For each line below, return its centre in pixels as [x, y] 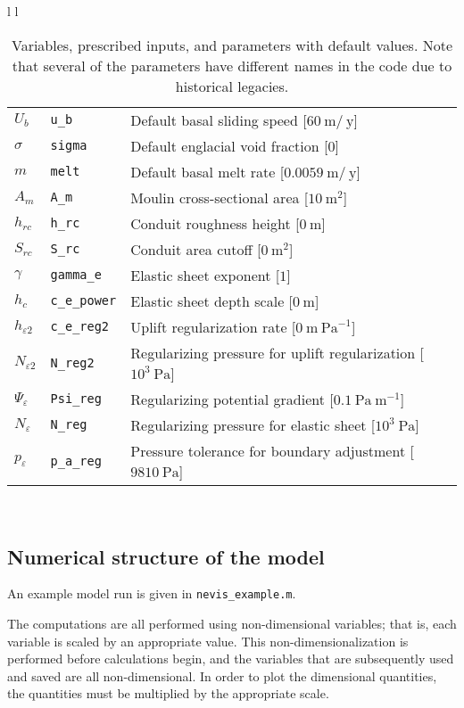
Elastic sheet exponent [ [205, 275]
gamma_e [76, 275]
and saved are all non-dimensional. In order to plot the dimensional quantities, [222, 675]
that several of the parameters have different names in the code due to [232, 65]
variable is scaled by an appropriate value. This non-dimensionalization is [208, 641]
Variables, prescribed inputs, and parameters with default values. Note [232, 45]
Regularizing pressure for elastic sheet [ [253, 424]
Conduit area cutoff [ [196, 249]
